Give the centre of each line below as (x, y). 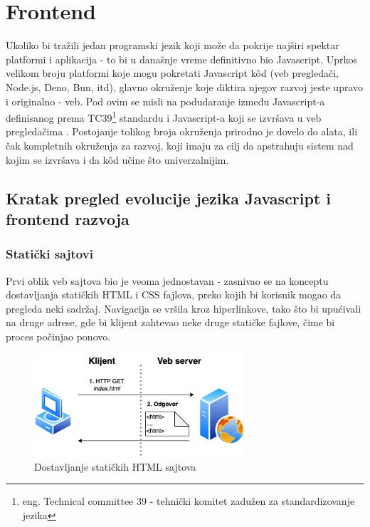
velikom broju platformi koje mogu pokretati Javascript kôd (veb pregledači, (172, 73)
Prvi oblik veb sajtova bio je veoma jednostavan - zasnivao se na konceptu (167, 280)
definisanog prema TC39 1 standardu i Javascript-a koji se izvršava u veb (164, 116)
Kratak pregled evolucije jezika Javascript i (169, 198)
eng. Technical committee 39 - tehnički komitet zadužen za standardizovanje (189, 501)
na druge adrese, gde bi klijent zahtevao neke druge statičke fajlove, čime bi (170, 322)
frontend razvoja (68, 218)
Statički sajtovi (49, 254)
